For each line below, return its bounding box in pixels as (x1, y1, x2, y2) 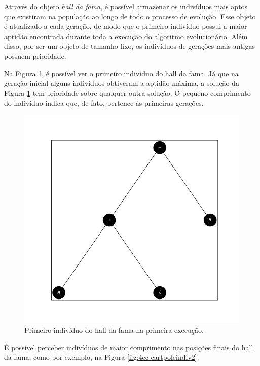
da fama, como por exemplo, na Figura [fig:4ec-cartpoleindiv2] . (4, 352, 199, 362)
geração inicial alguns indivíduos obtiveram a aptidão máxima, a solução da (4, 78, 239, 88)
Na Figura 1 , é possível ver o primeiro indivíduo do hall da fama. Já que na (4, 68, 239, 78)
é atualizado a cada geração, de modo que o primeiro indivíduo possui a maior (4, 21, 247, 31)
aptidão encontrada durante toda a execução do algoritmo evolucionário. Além (4, 30, 248, 41)
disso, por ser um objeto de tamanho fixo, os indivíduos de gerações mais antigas (4, 41, 255, 51)
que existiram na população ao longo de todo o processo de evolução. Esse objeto (4, 11, 256, 21)
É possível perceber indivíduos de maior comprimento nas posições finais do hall (4, 342, 253, 352)
